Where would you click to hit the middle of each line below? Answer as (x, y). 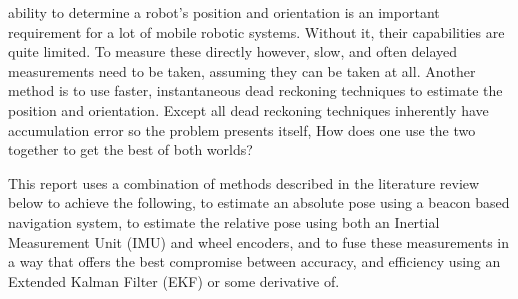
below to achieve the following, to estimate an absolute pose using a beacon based (259, 202)
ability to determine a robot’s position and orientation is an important (224, 12)
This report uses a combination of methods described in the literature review (244, 182)
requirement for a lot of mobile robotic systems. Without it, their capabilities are (256, 31)
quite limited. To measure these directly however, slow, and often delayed (233, 51)
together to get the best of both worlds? (130, 149)
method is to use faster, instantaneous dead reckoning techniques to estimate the (255, 90)
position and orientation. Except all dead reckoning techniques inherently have (248, 109)
